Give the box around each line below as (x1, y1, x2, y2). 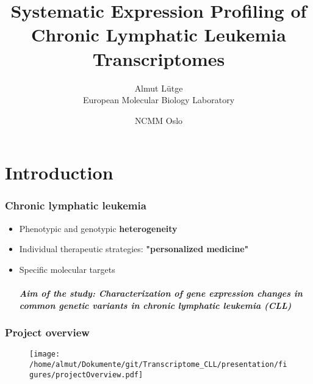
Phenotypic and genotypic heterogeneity (19, 222, 178, 234)
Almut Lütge (134, 81, 183, 94)
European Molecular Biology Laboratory (82, 93, 235, 106)
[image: (29, 350, 60, 359)
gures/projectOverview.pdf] (29, 370, 143, 379)
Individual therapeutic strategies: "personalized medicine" (19, 242, 249, 255)
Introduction (5, 160, 113, 185)
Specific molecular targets (19, 263, 115, 275)
